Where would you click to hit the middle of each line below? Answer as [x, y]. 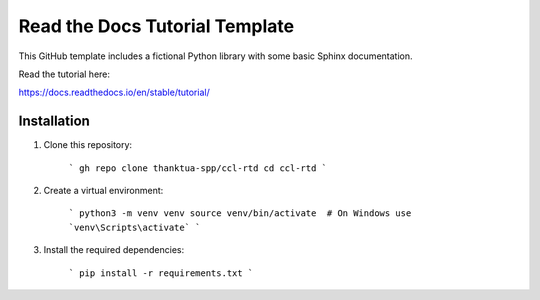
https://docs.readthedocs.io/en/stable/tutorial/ [114, 92]
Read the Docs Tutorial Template [156, 26]
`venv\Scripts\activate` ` [134, 227]
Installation [54, 121]
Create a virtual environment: [103, 191]
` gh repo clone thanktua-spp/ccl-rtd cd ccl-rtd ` [198, 168]
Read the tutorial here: [64, 74]
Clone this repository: [88, 145]
